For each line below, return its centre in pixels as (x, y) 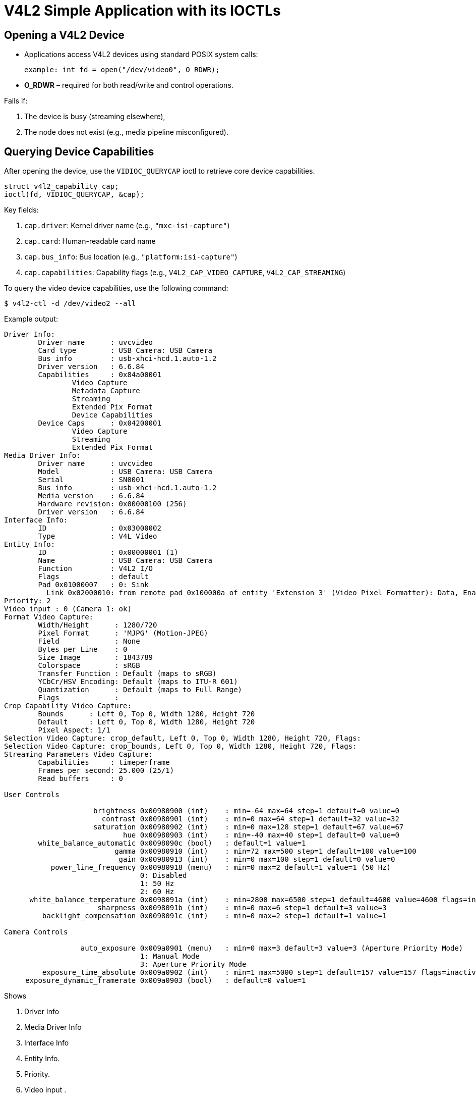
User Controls (32, 795)
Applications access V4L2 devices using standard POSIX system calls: (141, 55)
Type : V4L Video (98, 536)
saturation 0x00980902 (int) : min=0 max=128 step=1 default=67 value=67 (249, 827)
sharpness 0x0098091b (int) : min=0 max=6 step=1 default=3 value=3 (242, 908)
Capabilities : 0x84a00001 (100, 375)
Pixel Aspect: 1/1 (74, 730)
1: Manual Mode (170, 956)
